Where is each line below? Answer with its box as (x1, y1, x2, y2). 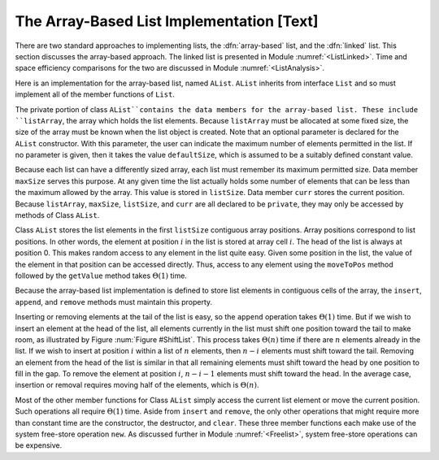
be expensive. (15, 440, 63, 450)
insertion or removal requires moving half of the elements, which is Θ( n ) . (15, 380, 259, 390)
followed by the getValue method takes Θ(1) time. (15, 271, 187, 280)
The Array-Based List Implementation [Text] (15, 12, 319, 30)
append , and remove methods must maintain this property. (15, 297, 213, 306)
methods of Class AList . (15, 210, 100, 220)
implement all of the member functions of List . (15, 89, 175, 99)
